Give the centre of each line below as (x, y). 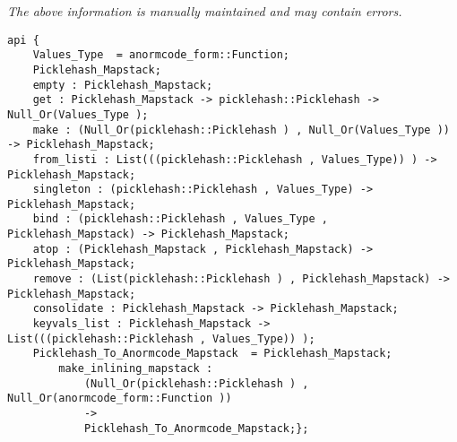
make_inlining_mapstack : (136, 369)
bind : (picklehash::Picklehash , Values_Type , (180, 219)
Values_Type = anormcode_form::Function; (161, 55)
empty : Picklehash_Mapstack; (123, 85)
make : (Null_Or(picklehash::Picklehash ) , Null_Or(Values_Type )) (241, 130)
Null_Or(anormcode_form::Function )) (120, 399)
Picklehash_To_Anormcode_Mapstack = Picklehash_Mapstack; (212, 354)
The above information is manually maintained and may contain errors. (205, 11)
